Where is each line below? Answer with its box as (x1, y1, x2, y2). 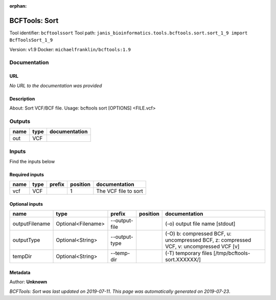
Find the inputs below (9, 158, 55, 164)
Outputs (9, 118, 31, 125)
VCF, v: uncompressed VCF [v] (165, 243, 240, 250)
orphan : (9, 3, 27, 9)
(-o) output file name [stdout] (165, 220, 236, 227)
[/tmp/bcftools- (213, 250, 250, 257)
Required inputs (9, 172, 44, 178)
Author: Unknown (9, 279, 48, 285)
